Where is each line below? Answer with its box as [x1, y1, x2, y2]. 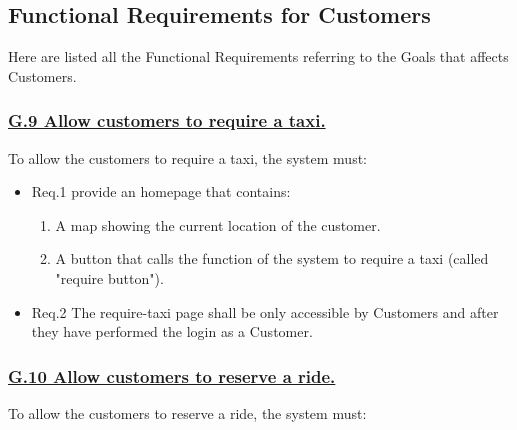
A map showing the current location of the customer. [55, 214, 381, 235]
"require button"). [55, 267, 164, 288]
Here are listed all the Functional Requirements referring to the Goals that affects [8, 46, 509, 67]
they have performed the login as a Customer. [31, 321, 313, 342]
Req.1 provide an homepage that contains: [31, 181, 291, 202]
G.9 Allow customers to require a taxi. [8, 108, 326, 133]
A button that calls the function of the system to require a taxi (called [55, 248, 489, 269]
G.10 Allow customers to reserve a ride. [8, 363, 336, 388]
